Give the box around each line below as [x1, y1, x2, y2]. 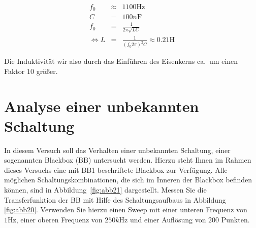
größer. [36, 65, 58, 76]
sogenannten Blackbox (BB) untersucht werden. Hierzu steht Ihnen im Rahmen [4, 155, 251, 165]
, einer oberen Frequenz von [16, 214, 103, 224]
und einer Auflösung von [130, 214, 206, 224]
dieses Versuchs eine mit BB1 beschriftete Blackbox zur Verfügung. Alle [4, 164, 228, 175]
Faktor [4, 65, 25, 76]
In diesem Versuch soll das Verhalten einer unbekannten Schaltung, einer [4, 144, 231, 155]
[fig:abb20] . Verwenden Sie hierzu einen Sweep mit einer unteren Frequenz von [4, 204, 247, 215]
